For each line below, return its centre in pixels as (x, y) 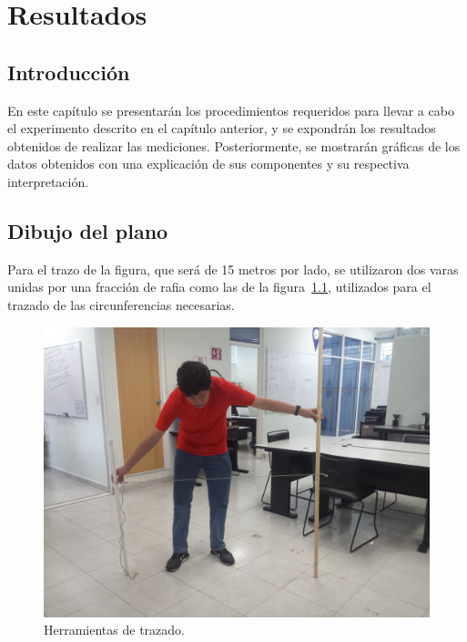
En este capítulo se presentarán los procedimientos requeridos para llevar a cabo (231, 110)
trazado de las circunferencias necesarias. (121, 304)
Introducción (69, 72)
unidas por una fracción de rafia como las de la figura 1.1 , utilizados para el (219, 287)
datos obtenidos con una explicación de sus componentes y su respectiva (208, 164)
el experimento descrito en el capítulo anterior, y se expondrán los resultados (222, 128)
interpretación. (48, 181)
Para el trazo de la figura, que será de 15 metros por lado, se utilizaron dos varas (233, 269)
